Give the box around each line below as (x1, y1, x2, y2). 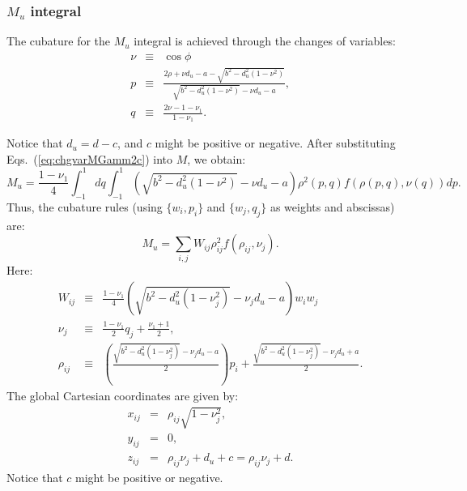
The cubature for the (6, 32, 111, 49)
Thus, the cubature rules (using (6, 198, 163, 215)
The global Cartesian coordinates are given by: (6, 387, 239, 404)
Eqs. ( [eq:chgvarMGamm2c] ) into (6, 150, 172, 167)
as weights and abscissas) (270, 198, 395, 215)
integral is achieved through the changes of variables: (134, 32, 396, 49)
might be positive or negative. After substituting (155, 134, 396, 152)
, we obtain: (187, 150, 246, 167)
